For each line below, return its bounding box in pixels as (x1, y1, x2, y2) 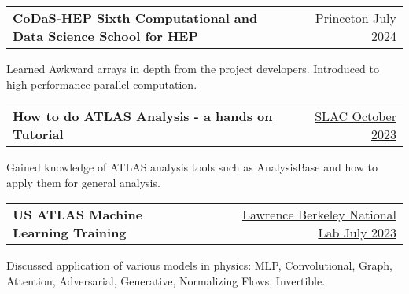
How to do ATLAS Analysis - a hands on (13, 107, 273, 126)
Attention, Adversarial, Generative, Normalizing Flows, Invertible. (6, 272, 326, 288)
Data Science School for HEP (13, 27, 199, 45)
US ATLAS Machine (13, 205, 143, 224)
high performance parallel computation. (6, 75, 197, 92)
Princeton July (315, 9, 396, 27)
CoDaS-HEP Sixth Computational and (13, 9, 258, 27)
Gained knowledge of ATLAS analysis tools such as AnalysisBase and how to (6, 159, 378, 175)
